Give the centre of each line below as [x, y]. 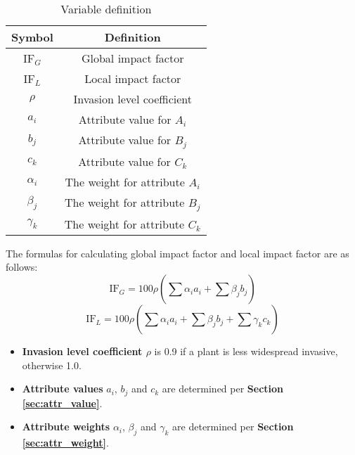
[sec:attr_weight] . [65, 443]
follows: [22, 267]
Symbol [32, 37]
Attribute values [63, 389]
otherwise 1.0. [52, 365]
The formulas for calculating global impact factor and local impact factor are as [177, 253]
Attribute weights [66, 427]
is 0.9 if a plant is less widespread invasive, [246, 351]
